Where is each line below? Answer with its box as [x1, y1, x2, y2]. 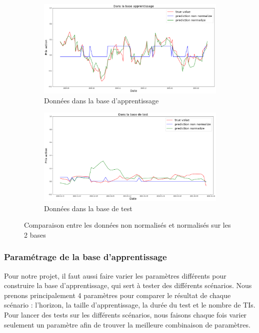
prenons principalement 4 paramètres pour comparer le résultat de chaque [4, 290, 231, 300]
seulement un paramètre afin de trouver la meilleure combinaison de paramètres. [4, 319, 250, 330]
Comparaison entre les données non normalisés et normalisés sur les [24, 220, 231, 230]
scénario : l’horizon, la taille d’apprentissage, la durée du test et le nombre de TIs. [4, 300, 255, 310]
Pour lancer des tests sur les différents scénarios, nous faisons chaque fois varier [4, 309, 247, 320]
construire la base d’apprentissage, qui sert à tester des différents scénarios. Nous [4, 280, 252, 291]
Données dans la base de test [44, 203, 132, 213]
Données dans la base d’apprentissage [44, 95, 159, 105]
